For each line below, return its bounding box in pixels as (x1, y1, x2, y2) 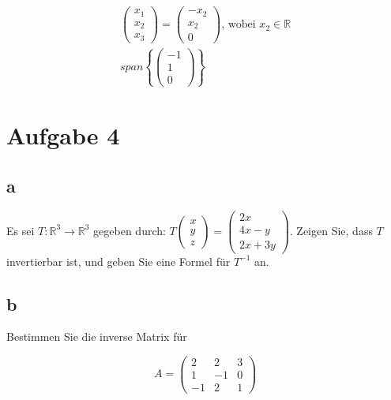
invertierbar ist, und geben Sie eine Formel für (6, 252, 231, 269)
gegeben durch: (93, 222, 166, 238)
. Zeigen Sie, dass (289, 222, 373, 238)
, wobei (221, 19, 256, 31)
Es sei (6, 222, 35, 238)
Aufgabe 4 (6, 118, 120, 151)
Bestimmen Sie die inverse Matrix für (6, 328, 187, 345)
